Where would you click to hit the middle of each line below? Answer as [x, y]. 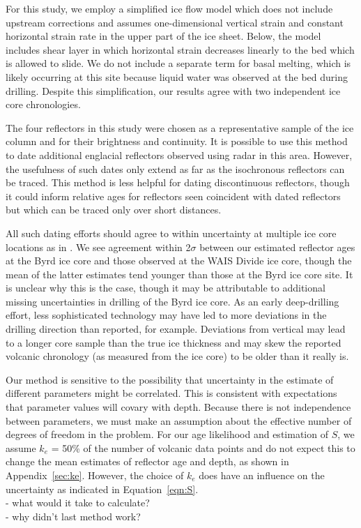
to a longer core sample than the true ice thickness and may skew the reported [174, 342]
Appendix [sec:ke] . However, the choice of [95, 475]
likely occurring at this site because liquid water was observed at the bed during [177, 76]
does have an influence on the [262, 475]
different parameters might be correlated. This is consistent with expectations [171, 393]
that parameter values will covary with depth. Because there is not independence [178, 407]
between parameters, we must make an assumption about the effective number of [179, 420]
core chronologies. [43, 104]
